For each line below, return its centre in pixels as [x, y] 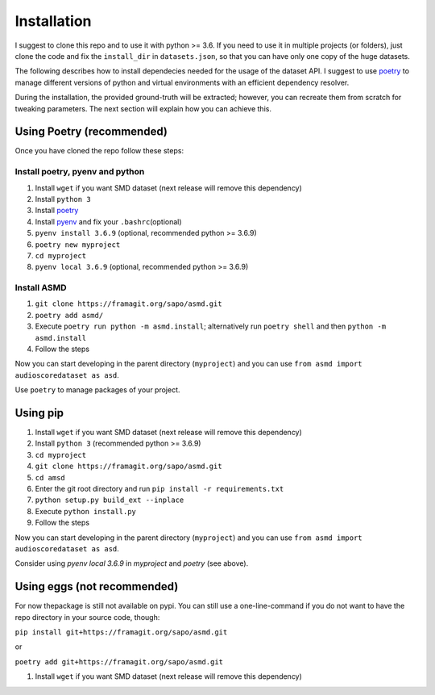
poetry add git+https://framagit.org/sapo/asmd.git [119, 662]
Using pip [39, 413]
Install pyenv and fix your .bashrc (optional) [108, 221]
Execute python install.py [86, 511]
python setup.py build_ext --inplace [110, 500]
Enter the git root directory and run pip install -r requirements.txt [159, 489]
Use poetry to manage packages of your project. [97, 390]
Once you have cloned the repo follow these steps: [99, 151]
